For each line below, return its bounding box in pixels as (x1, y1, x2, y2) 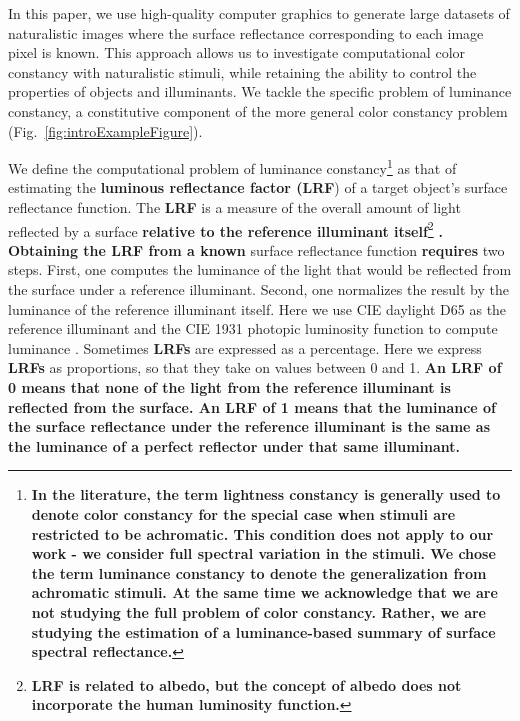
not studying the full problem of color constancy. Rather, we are (31, 601, 486, 622)
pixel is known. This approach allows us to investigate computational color (8, 42, 466, 63)
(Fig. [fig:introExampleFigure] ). (8, 120, 203, 141)
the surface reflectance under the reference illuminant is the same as (8, 416, 491, 437)
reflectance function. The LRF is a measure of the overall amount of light (8, 197, 461, 217)
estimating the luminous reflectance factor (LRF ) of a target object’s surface (8, 177, 508, 198)
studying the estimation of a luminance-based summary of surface (31, 621, 496, 642)
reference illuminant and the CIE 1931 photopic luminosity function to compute (8, 318, 498, 339)
